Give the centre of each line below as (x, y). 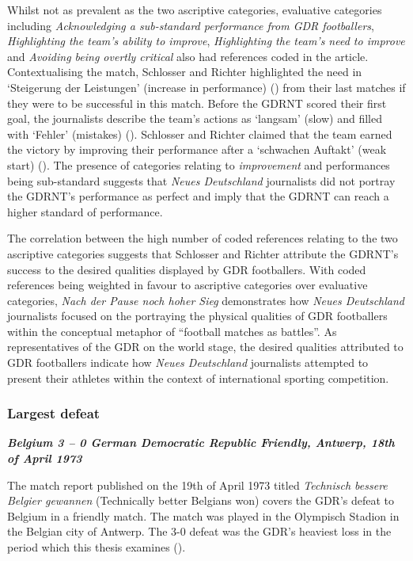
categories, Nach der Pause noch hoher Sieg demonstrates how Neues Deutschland (206, 300)
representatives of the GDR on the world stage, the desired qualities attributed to (205, 347)
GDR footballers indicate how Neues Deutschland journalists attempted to (188, 363)
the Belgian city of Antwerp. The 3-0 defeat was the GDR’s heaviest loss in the (199, 531)
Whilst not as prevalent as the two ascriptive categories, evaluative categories (195, 10)
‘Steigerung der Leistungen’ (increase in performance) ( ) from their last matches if (206, 87)
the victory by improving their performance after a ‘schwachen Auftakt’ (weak (197, 149)
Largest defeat (54, 413)
